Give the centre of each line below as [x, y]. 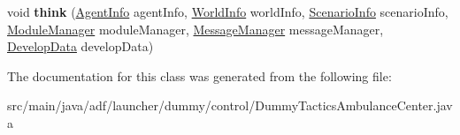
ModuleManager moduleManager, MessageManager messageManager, [195, 29]
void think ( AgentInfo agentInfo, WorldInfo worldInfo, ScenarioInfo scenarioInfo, [228, 11]
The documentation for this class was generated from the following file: [199, 75]
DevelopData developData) [80, 46]
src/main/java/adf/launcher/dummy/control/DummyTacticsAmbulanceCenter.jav [230, 105]
